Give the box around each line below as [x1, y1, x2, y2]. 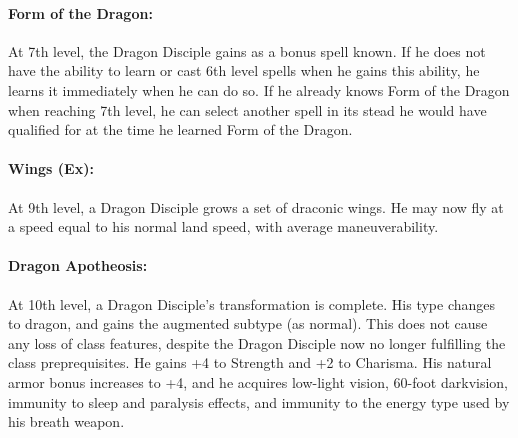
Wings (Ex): [8, 158, 94, 179]
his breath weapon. [8, 411, 125, 432]
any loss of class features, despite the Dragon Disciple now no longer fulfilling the [8, 332, 506, 353]
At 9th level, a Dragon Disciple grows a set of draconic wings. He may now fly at [8, 196, 504, 217]
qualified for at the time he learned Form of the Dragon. [8, 119, 353, 140]
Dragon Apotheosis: [8, 255, 148, 276]
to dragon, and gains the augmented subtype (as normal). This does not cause [8, 313, 488, 334]
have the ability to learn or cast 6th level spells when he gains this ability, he [8, 60, 480, 81]
